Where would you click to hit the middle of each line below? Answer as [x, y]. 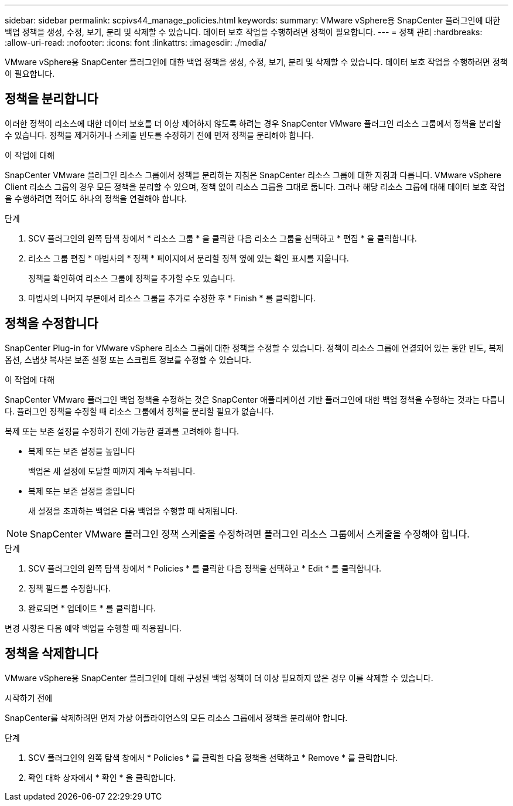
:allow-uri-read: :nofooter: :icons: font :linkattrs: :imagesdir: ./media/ [136, 42]
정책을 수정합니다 [52, 324]
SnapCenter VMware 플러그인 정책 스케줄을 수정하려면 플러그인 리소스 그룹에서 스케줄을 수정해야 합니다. [250, 534]
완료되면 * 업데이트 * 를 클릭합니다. [92, 608]
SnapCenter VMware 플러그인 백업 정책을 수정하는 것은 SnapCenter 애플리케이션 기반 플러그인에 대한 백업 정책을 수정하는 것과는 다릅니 [255, 399]
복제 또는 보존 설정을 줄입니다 [82, 491]
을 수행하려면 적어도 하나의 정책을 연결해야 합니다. [96, 198]
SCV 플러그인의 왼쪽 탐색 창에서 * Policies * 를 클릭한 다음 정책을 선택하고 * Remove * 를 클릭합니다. [213, 757]
